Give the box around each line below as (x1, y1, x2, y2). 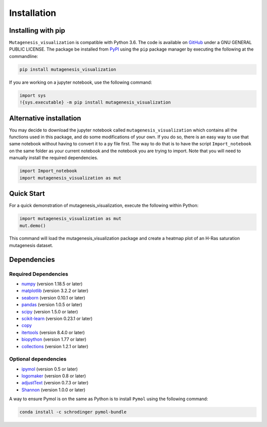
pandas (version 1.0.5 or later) (21, 302, 83, 307)
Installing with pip (9, 26, 65, 35)
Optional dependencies (9, 356, 67, 363)
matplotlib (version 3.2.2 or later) (21, 288, 89, 294)
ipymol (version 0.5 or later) (21, 366, 78, 372)
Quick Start (9, 189, 45, 198)
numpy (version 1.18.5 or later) (21, 281, 83, 287)
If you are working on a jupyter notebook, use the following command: (9, 79, 152, 85)
